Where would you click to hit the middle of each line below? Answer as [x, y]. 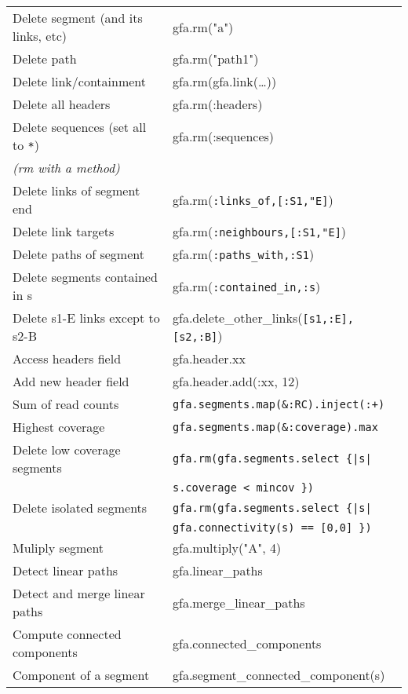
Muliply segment [58, 548]
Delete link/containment [80, 81]
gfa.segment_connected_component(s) [279, 675]
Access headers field [67, 358]
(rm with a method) [66, 168]
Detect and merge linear [79, 593]
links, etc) [40, 36]
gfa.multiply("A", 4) [227, 548]
